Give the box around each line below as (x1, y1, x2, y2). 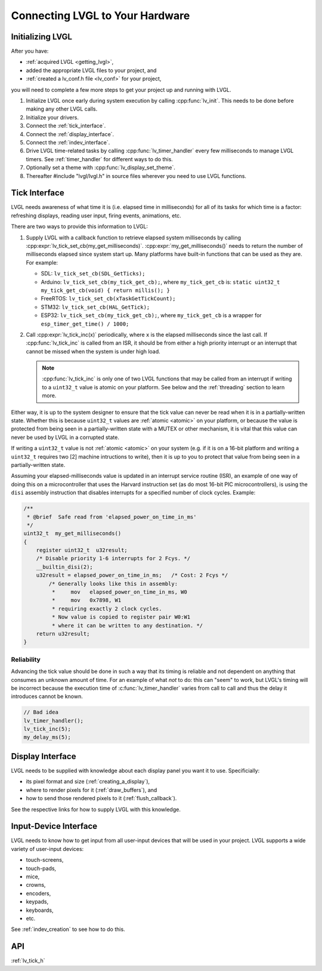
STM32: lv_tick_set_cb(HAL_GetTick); (41, 303, 150, 311)
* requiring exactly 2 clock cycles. (51, 605, 162, 612)
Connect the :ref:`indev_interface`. (26, 139, 110, 146)
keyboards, (26, 907, 54, 914)
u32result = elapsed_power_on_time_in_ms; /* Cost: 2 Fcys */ (36, 572, 228, 579)
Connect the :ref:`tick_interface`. (26, 122, 106, 130)
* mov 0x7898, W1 (51, 597, 122, 604)
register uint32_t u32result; (36, 547, 128, 554)
